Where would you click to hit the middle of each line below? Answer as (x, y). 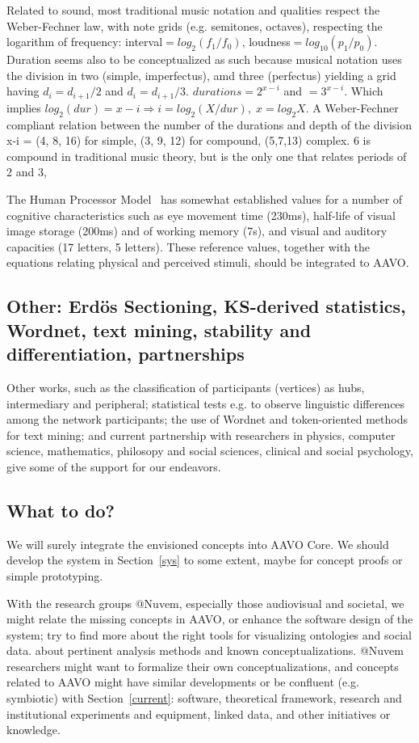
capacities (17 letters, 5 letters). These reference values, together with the (189, 246)
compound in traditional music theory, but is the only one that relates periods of (207, 156)
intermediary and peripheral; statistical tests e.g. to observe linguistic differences (206, 403)
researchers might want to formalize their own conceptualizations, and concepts (203, 666)
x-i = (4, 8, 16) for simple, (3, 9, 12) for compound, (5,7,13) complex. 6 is (189, 140)
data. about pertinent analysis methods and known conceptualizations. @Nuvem (205, 650)
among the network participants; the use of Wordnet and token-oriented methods (207, 419)
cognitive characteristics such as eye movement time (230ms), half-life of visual (201, 215)
